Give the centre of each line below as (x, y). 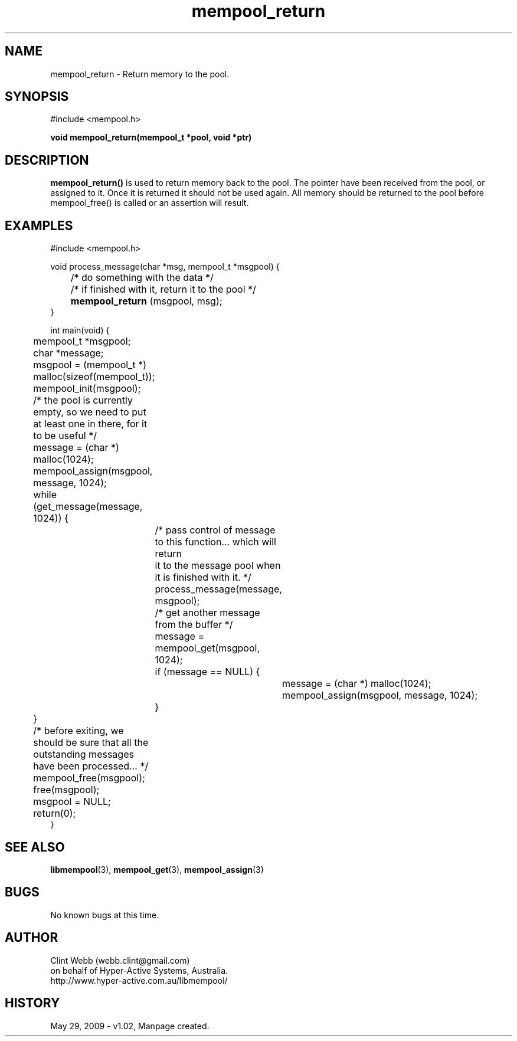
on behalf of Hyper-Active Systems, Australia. (139, 970)
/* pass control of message (215, 530)
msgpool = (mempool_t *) (90, 365)
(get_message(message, (88, 507)
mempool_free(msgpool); (89, 778)
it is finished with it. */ (203, 577)
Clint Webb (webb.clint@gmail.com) (120, 960)
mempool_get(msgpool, (207, 648)
